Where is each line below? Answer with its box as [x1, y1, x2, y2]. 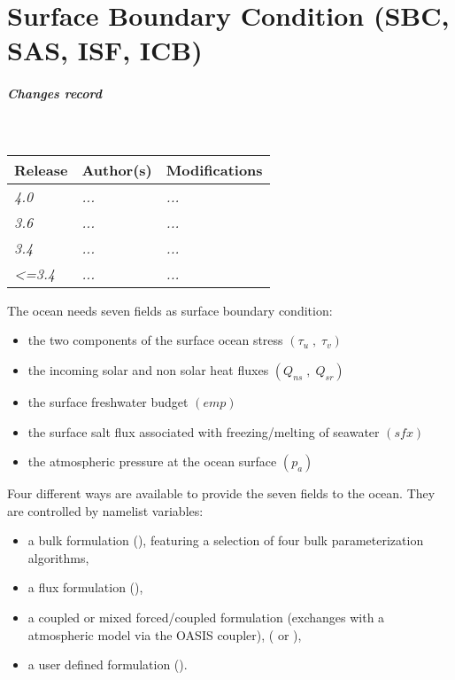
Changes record [7, 84, 102, 103]
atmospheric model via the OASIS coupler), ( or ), [27, 625, 302, 644]
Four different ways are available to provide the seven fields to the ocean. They [7, 484, 436, 503]
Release [14, 159, 68, 180]
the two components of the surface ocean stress [27, 331, 283, 349]
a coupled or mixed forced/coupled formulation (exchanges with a [27, 608, 385, 627]
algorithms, [27, 548, 89, 567]
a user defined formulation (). [27, 655, 188, 674]
